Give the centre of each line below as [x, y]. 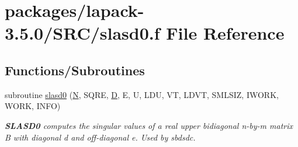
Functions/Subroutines [75, 70]
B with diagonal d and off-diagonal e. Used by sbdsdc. [100, 137]
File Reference [225, 33]
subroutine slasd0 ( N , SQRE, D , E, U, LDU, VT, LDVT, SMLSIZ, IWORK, [142, 94]
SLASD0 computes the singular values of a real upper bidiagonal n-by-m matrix [149, 125]
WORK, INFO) [33, 106]
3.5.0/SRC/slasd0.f [82, 33]
